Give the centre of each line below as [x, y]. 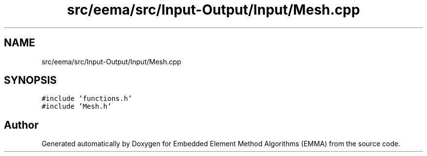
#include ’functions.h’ [87, 99]
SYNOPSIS [30, 80]
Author [21, 125]
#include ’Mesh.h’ [77, 107]
